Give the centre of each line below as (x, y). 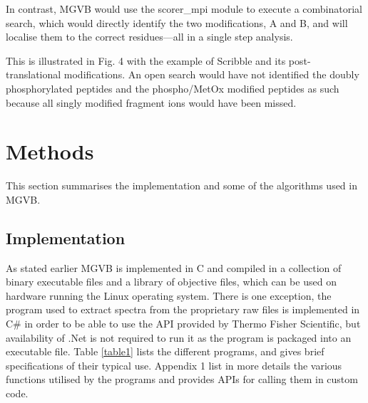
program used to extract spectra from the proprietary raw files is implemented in (183, 309)
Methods (50, 151)
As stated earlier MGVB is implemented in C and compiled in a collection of (174, 267)
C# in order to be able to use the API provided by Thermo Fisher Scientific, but (183, 324)
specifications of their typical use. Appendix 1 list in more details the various (174, 365)
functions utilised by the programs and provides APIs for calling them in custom (182, 379)
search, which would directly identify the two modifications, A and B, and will (177, 22)
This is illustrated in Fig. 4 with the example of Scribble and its (146, 60)
